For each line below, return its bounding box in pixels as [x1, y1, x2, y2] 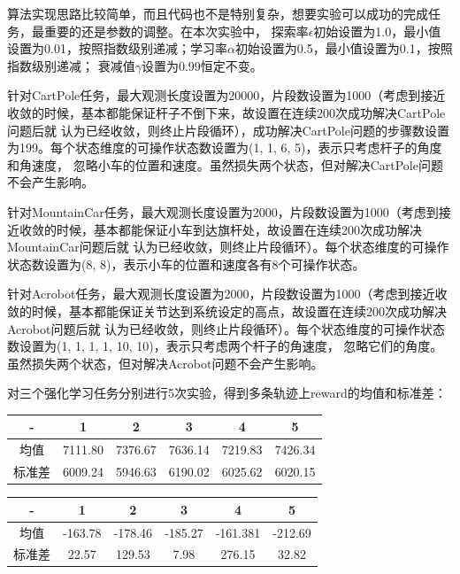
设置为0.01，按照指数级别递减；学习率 [7, 39, 227, 58]
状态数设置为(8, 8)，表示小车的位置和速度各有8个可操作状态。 [7, 254, 365, 273]
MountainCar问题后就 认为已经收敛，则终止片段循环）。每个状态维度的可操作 [7, 237, 449, 256]
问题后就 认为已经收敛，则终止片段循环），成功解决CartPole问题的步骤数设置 [7, 120, 449, 139]
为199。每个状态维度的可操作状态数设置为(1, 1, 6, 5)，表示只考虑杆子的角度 [7, 138, 442, 157]
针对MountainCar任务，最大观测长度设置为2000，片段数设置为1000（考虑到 [7, 202, 439, 221]
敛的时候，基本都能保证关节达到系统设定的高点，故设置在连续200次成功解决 [7, 301, 447, 320]
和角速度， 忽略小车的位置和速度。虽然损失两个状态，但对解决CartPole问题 [7, 155, 443, 174]
